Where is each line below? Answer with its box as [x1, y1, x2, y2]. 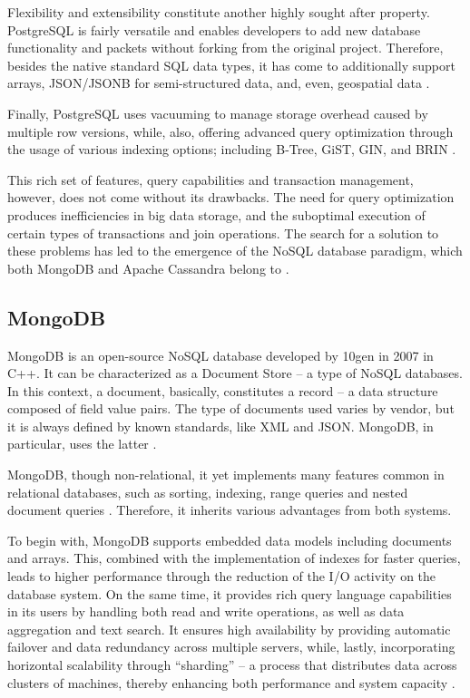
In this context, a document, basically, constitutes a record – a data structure [7, 381, 438, 400]
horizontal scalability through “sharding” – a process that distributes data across [7, 655, 457, 674]
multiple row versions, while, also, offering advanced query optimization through [7, 121, 454, 141]
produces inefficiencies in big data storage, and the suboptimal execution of [7, 205, 426, 224]
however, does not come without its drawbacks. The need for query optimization [7, 188, 455, 207]
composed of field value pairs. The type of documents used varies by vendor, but [7, 399, 455, 418]
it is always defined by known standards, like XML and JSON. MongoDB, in [7, 416, 434, 435]
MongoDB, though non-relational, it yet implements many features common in [7, 465, 445, 484]
